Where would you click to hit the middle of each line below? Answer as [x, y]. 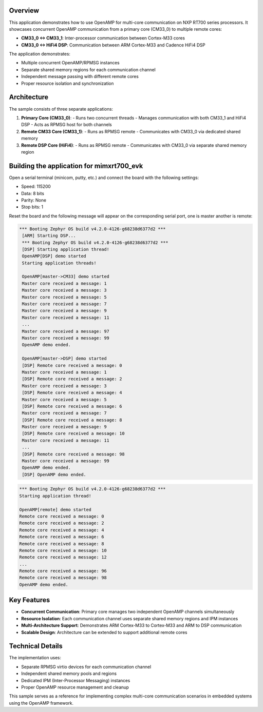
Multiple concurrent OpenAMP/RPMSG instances [70, 63]
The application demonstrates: [40, 54]
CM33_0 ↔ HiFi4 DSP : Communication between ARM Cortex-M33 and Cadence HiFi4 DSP [113, 45]
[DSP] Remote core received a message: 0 [72, 365]
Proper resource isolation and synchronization [67, 83]
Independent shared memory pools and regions [69, 673]
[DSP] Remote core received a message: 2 [72, 379]
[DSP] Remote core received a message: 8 [72, 420]
